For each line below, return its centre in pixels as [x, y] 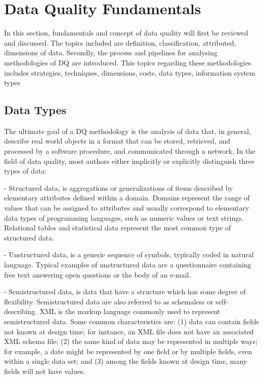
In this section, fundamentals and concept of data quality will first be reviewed [126, 33]
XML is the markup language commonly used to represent [130, 311]
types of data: [26, 171]
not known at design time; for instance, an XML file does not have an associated [129, 331]
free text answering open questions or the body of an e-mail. [98, 274]
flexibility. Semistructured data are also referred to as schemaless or [109, 301]
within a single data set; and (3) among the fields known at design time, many [126, 361]
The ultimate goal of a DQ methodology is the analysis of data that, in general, [128, 131]
